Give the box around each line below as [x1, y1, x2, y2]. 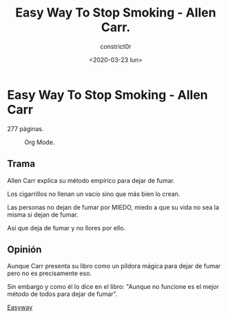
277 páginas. [7, 124, 44, 132]
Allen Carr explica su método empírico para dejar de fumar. [7, 176, 176, 184]
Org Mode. [24, 138, 55, 146]
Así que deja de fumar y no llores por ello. [7, 223, 126, 232]
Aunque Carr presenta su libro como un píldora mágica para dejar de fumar [7, 262, 221, 270]
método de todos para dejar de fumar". [7, 290, 118, 298]
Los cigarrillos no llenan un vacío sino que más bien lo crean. [7, 190, 180, 198]
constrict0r [99, 42, 132, 50]
